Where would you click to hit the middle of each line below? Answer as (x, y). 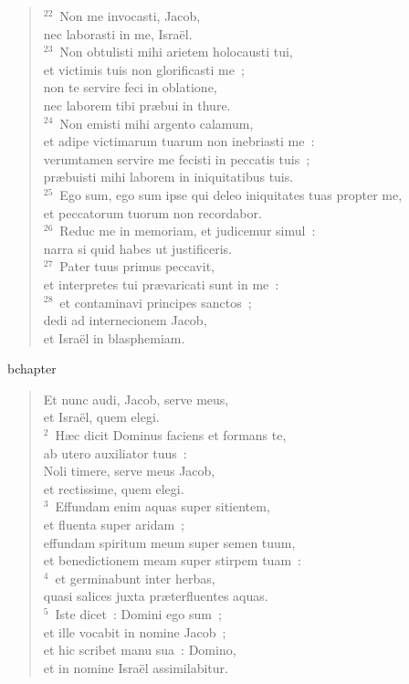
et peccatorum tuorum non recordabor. (152, 212)
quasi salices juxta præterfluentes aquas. (156, 596)
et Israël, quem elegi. (101, 417)
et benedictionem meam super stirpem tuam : (172, 560)
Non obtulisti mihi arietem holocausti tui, (176, 52)
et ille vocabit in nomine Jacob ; (135, 631)
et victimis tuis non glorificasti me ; (144, 69)
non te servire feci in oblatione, (130, 87)
